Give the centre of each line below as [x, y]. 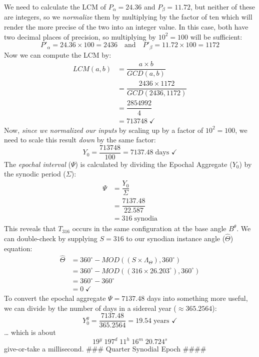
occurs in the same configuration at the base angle [149, 228]
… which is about [30, 332]
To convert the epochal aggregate [55, 298]
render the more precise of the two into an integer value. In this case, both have [126, 27]
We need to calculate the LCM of [55, 7]
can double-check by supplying [51, 238]
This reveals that [30, 228]
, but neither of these [223, 7]
